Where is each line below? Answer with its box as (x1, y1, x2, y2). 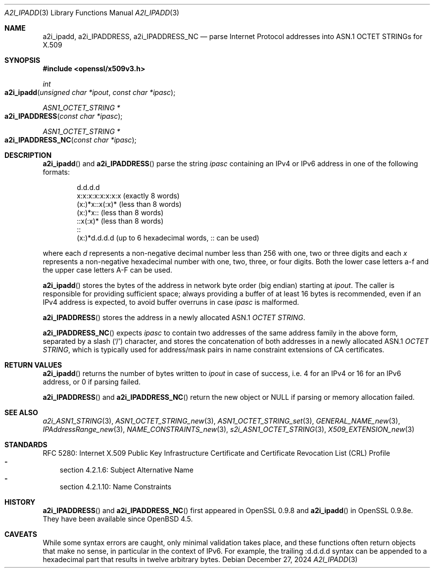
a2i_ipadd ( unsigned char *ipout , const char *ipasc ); (4, 88, 176, 96)
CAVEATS (4, 530, 37, 538)
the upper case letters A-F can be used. (43, 266, 173, 274)
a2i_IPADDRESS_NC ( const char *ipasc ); (4, 136, 137, 144)
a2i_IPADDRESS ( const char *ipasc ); (4, 112, 123, 120)
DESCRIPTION (4, 151, 52, 159)
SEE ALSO (4, 408, 38, 417)
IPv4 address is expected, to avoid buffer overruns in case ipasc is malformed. (43, 298, 299, 306)
